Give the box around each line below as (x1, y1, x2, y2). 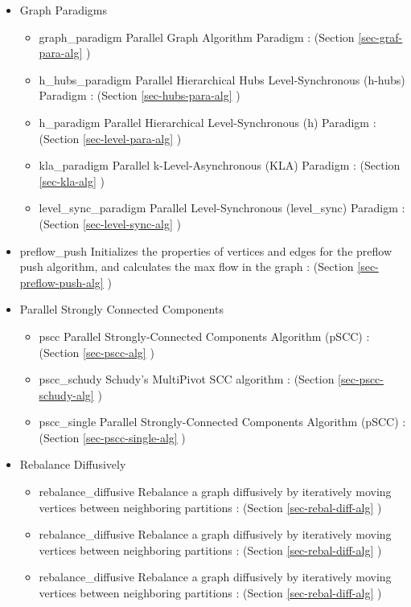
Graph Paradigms (19, 2, 107, 18)
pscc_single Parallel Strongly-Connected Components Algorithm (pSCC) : (39, 413, 406, 430)
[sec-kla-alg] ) (39, 172, 105, 189)
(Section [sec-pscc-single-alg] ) (39, 429, 186, 445)
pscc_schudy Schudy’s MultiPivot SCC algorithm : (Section (39, 371, 335, 388)
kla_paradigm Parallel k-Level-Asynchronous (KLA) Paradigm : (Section (39, 157, 401, 174)
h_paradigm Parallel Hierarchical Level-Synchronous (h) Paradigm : (39, 113, 376, 130)
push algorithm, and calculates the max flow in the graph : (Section (19, 258, 354, 275)
